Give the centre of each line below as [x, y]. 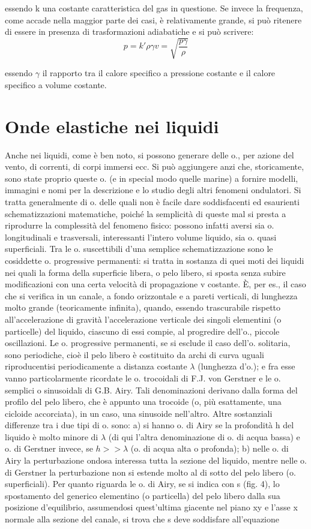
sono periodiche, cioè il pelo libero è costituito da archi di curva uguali [134, 354]
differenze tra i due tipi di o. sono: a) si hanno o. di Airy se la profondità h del [149, 425]
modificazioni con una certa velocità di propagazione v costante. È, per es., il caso [155, 284]
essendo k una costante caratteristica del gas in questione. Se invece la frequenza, [154, 8]
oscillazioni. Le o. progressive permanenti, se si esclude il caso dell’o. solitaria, [148, 343]
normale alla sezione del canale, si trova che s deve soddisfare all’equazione [142, 519]
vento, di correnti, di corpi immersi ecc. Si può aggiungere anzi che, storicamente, [155, 166]
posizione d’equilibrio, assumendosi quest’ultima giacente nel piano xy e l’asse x [151, 507]
